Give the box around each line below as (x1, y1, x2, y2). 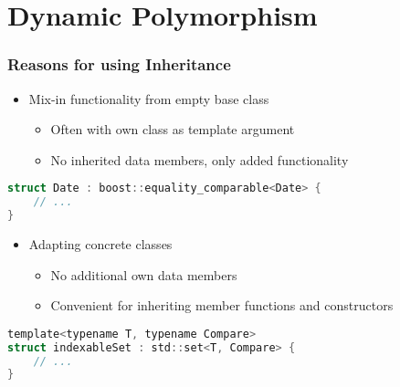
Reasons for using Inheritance (7, 53, 231, 76)
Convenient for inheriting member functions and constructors (50, 296, 394, 315)
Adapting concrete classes (28, 235, 173, 253)
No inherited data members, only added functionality (50, 150, 349, 169)
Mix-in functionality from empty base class (28, 89, 269, 108)
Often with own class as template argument (50, 120, 295, 139)
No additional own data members (50, 265, 237, 284)
